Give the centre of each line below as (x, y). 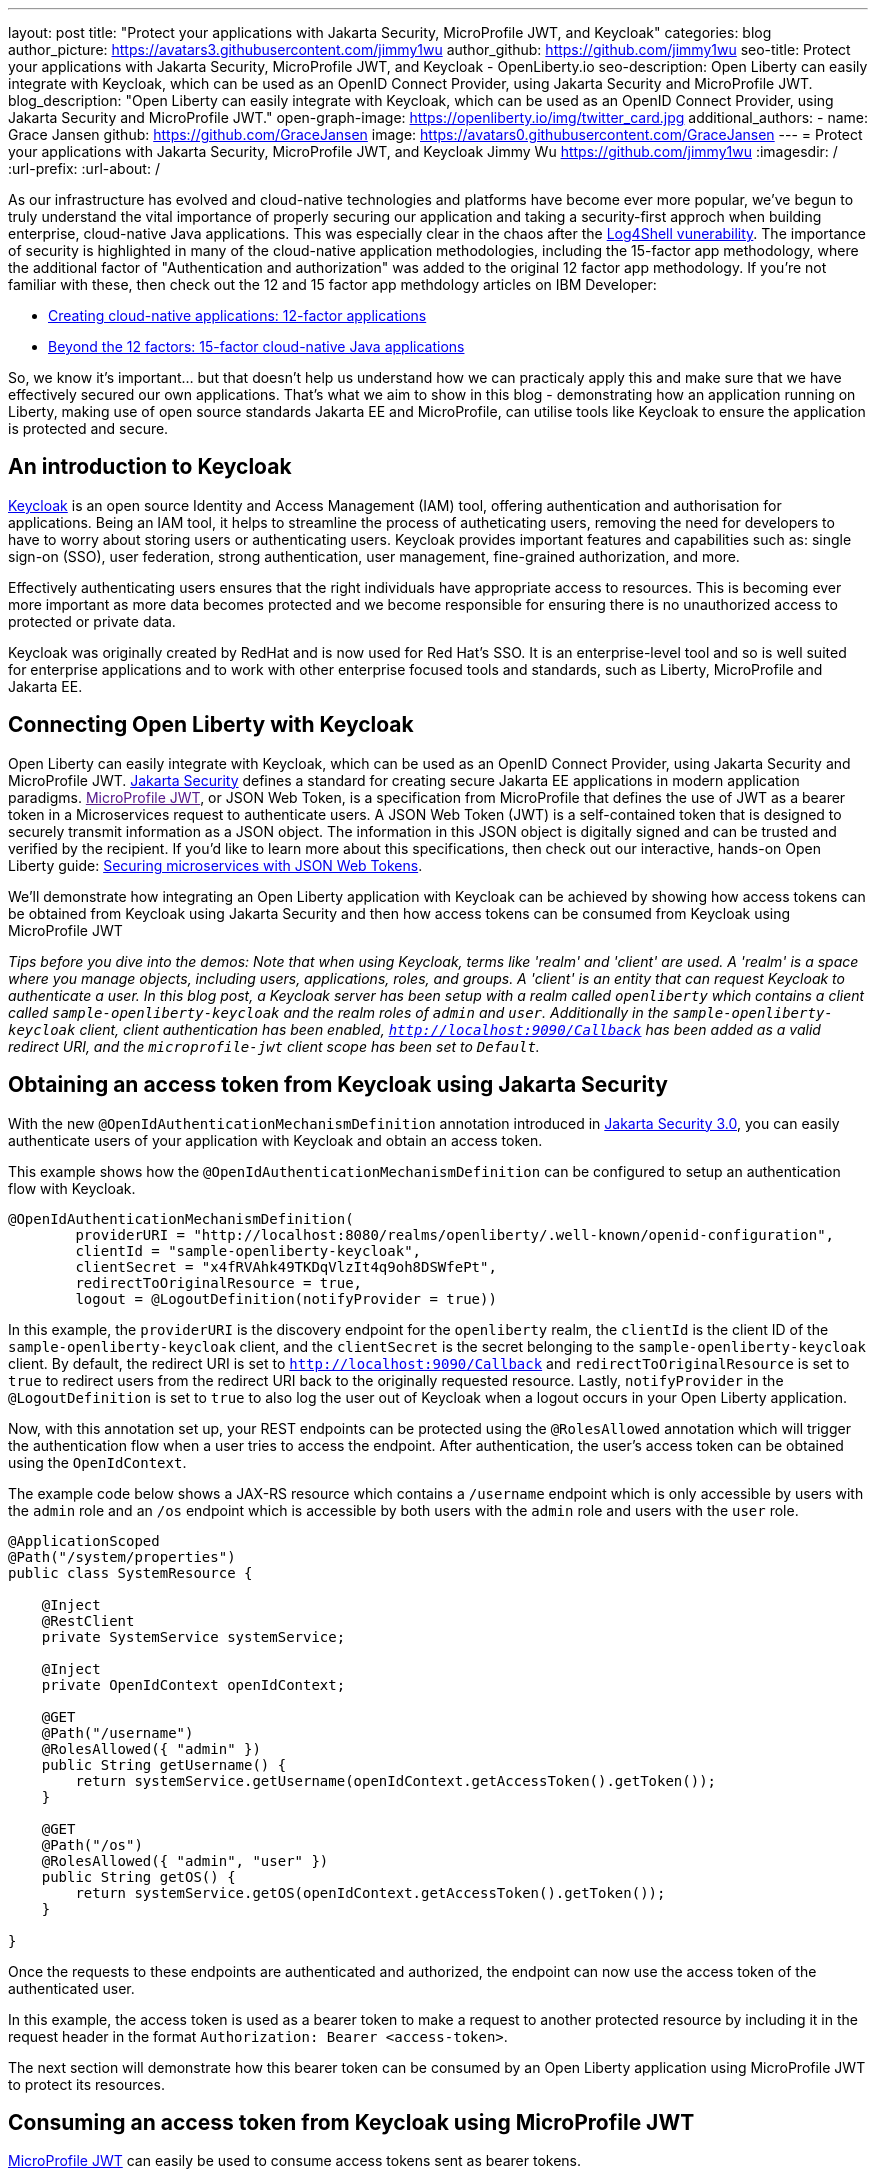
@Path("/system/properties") (122, 1556)
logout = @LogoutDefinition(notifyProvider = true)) (286, 1298)
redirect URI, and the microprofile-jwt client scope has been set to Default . (274, 1046)
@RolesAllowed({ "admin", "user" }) (185, 1860)
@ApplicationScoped (84, 1540)
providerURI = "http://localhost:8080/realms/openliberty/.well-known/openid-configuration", (455, 1234)
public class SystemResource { (130, 1572)
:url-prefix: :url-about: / (84, 168)
